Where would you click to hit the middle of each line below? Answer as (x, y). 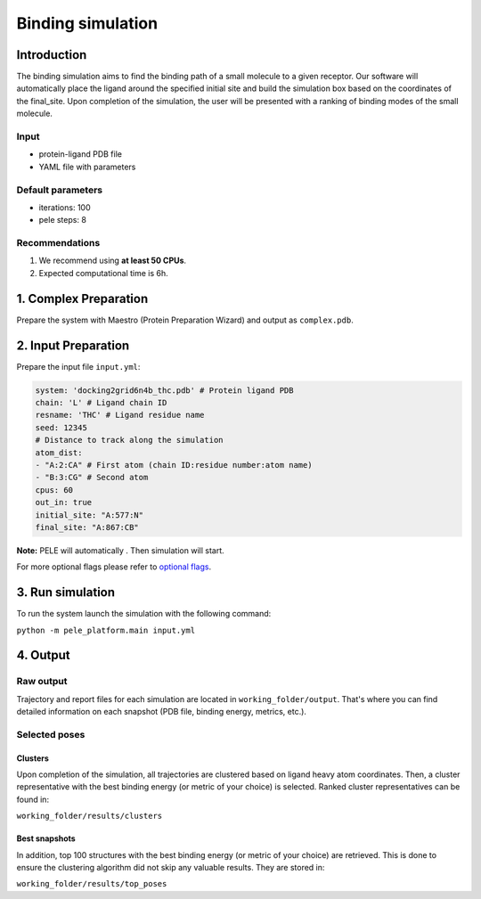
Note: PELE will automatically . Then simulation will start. (120, 550)
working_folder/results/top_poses (92, 884)
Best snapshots (46, 838)
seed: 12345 (61, 427)
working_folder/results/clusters (90, 816)
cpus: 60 (54, 490)
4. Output (43, 655)
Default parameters (59, 190)
